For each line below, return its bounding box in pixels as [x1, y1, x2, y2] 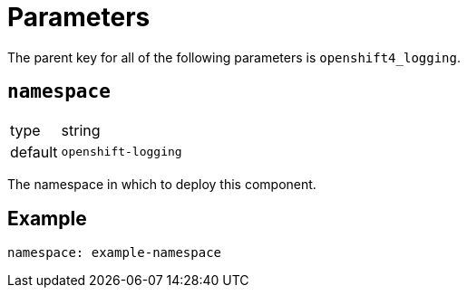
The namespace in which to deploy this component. [7, 176, 316, 192]
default [10, 142, 58, 161]
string [61, 120, 101, 139]
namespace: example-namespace [7, 245, 222, 261]
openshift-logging [61, 145, 182, 159]
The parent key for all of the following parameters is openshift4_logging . [7, 49, 462, 65]
